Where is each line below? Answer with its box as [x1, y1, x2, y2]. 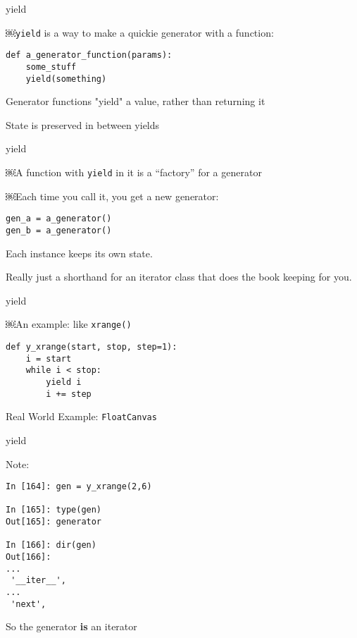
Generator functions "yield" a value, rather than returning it [6, 94, 265, 109]
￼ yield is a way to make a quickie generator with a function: [6, 25, 274, 39]
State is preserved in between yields [6, 117, 160, 132]
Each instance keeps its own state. [6, 245, 153, 260]
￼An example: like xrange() [6, 317, 132, 331]
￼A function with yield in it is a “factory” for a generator [6, 165, 262, 179]
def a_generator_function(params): [6, 50, 173, 61]
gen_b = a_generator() [6, 225, 112, 235]
